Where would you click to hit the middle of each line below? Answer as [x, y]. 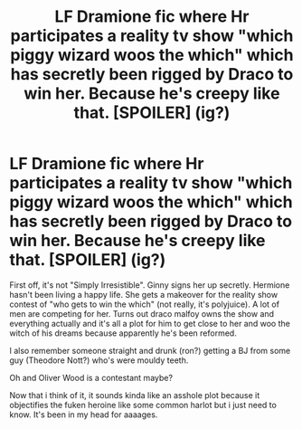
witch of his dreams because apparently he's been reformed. [123, 333]
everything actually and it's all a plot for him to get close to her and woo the [150, 323]
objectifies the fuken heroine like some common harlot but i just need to [143, 405]
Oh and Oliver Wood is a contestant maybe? [91, 377]
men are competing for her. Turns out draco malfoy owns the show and [142, 313]
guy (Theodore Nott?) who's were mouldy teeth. [99, 360]
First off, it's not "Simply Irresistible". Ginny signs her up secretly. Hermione [150, 285]
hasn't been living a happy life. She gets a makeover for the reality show [144, 294]
